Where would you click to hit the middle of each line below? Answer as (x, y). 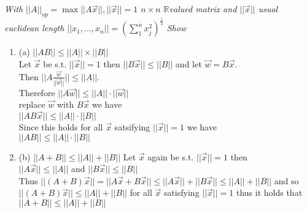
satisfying (181, 192)
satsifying (132, 126)
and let (188, 63)
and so (286, 180)
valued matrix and (203, 9)
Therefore (37, 92)
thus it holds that (269, 192)
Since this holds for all (61, 126)
